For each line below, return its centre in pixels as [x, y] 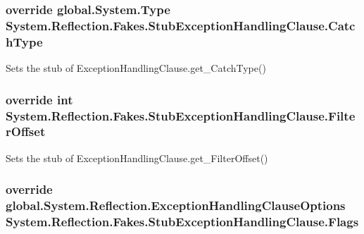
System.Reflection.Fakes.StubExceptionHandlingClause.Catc [181, 25]
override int [39, 99]
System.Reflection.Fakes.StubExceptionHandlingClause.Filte [181, 115]
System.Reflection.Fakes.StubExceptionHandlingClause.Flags [182, 222]
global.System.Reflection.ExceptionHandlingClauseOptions [176, 205]
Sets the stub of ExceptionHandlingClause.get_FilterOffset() [137, 158]
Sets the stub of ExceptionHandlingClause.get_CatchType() [136, 68]
